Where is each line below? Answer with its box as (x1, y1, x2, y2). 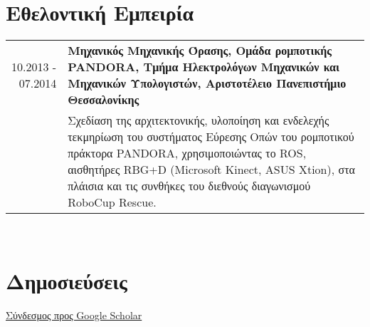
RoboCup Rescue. (68, 194, 157, 211)
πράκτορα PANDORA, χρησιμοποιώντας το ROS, (68, 145, 307, 162)
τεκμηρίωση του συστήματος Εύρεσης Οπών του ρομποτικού (68, 128, 354, 145)
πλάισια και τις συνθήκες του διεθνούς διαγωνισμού (68, 177, 311, 194)
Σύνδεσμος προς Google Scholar (6, 307, 142, 322)
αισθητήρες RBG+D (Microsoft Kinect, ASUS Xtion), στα (68, 161, 355, 178)
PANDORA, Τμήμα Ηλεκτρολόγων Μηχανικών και (68, 58, 339, 76)
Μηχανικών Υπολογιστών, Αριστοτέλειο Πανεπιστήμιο (68, 75, 347, 92)
